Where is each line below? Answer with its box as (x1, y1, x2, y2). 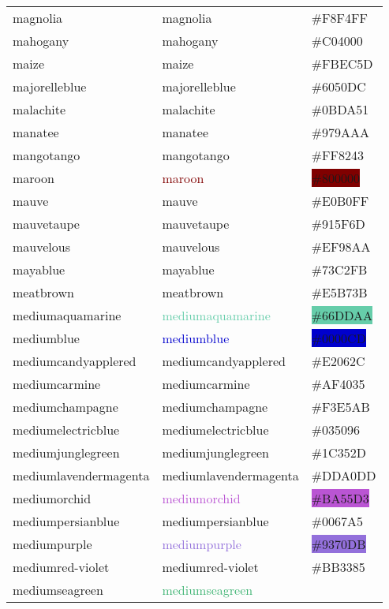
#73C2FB (311, 260, 368, 278)
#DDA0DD (311, 466, 376, 484)
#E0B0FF (311, 192, 369, 210)
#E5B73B (311, 283, 368, 301)
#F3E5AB (311, 398, 370, 416)
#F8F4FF (311, 9, 368, 27)
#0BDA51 (311, 100, 369, 118)
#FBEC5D (311, 54, 373, 73)
